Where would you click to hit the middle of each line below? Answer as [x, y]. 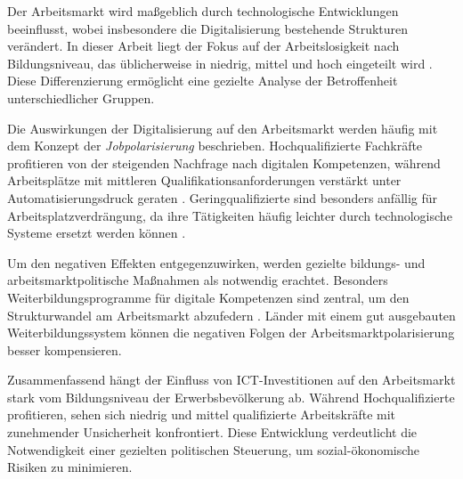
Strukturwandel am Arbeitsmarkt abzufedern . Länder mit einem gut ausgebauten [231, 315]
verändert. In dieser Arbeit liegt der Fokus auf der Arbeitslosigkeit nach [203, 46]
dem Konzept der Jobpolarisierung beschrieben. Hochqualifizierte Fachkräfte [215, 146]
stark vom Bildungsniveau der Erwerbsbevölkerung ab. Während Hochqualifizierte [231, 397]
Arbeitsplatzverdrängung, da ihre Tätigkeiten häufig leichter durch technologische [230, 215]
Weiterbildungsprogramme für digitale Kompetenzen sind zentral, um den [208, 297]
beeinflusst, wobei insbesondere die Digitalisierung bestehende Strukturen [208, 28]
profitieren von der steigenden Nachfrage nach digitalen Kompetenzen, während [224, 162]
